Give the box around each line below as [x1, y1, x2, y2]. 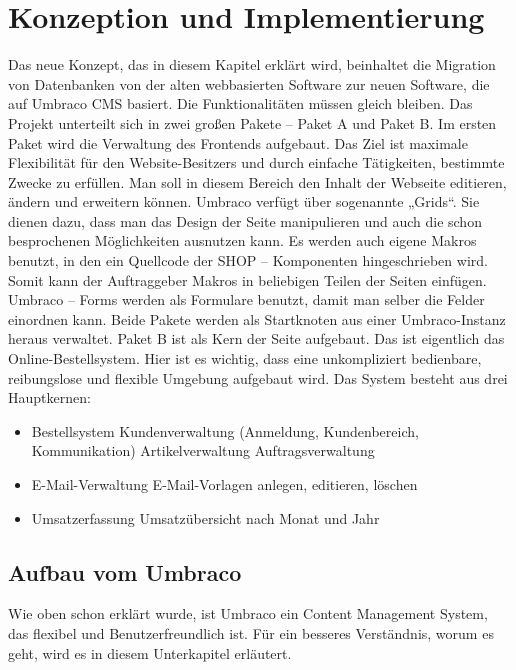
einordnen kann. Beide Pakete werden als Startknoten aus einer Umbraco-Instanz [8, 308, 506, 329]
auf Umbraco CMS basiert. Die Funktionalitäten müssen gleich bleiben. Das [8, 93, 473, 114]
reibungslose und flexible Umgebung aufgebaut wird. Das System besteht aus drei [8, 367, 508, 388]
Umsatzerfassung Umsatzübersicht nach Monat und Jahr [31, 507, 380, 528]
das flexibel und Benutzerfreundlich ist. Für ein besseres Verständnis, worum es [8, 622, 494, 643]
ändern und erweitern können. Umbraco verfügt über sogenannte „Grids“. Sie [8, 191, 480, 212]
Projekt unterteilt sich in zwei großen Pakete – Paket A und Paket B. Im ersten [8, 112, 497, 133]
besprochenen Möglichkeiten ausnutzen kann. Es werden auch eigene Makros [8, 230, 477, 251]
